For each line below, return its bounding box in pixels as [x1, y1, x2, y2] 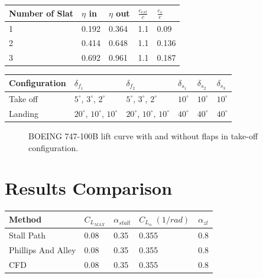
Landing [9, 107, 38, 119]
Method [9, 213, 42, 225]
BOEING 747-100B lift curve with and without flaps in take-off [28, 129, 258, 142]
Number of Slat [9, 6, 74, 19]
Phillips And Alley [9, 243, 76, 256]
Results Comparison [5, 176, 173, 200]
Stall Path [9, 228, 46, 241]
